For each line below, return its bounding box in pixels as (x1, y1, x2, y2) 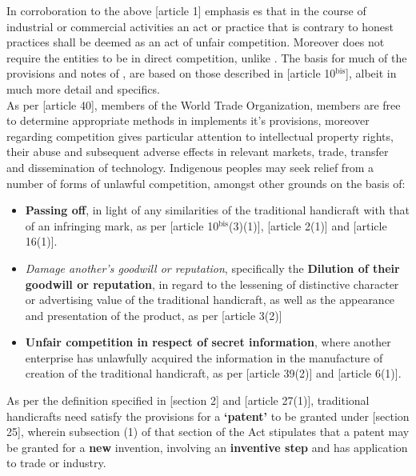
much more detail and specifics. (6, 80, 160, 97)
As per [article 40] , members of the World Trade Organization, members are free (6, 96, 401, 113)
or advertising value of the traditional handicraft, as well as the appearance (25, 291, 395, 308)
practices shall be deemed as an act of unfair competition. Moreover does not (6, 34, 385, 50)
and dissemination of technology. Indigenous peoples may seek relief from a (6, 158, 374, 175)
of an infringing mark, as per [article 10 (25, 217, 219, 234)
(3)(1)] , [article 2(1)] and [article (228, 217, 387, 234)
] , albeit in (346, 65, 397, 82)
